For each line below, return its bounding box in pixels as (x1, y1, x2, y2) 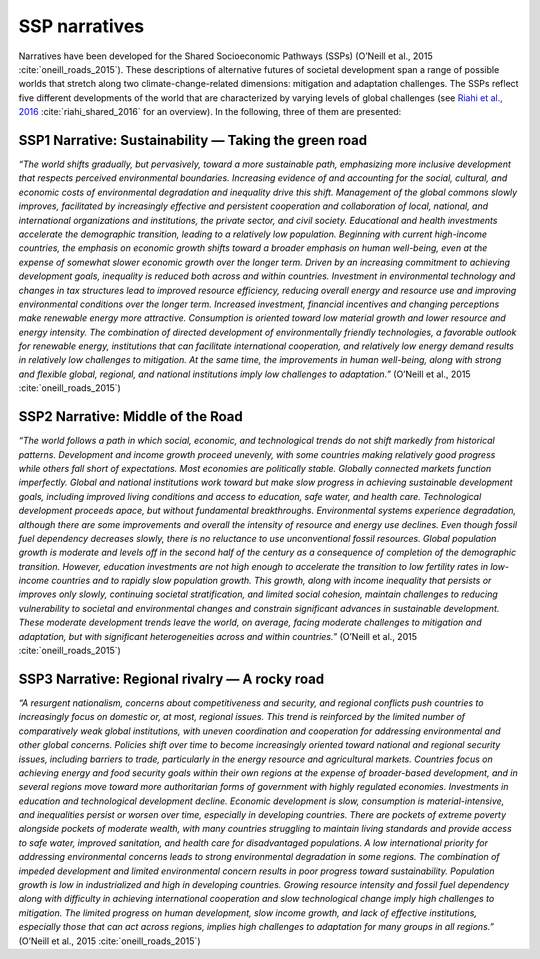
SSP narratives (18, 15, 145, 37)
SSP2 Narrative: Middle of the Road (18, 408, 244, 425)
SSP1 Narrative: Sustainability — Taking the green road (18, 131, 368, 149)
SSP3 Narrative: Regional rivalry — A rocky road (18, 670, 325, 687)
